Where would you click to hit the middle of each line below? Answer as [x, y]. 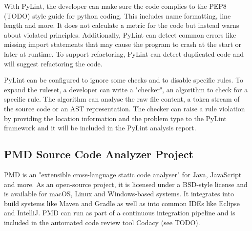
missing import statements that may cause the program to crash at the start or [123, 44]
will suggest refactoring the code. [53, 63]
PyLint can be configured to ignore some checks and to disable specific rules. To [124, 80]
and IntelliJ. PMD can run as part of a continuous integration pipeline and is [120, 213]
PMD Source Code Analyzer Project [99, 154]
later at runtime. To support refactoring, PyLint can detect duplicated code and [124, 53]
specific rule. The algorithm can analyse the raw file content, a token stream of [122, 99]
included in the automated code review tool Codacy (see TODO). [102, 222]
